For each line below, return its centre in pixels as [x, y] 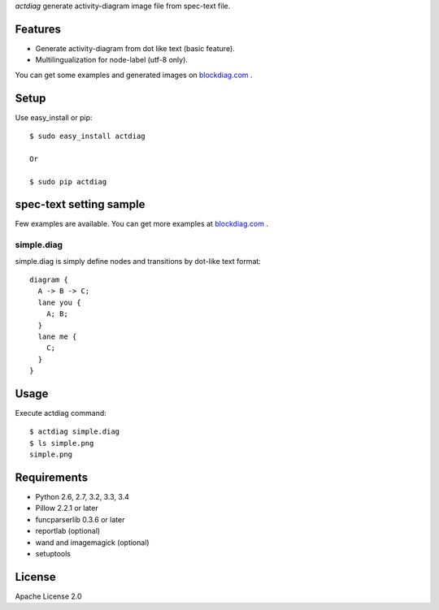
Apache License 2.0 [48, 596]
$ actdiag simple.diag [75, 432]
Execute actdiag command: [61, 413]
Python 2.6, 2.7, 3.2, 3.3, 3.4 [82, 497]
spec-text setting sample [80, 204]
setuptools [53, 554]
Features [38, 29]
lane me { [57, 336]
